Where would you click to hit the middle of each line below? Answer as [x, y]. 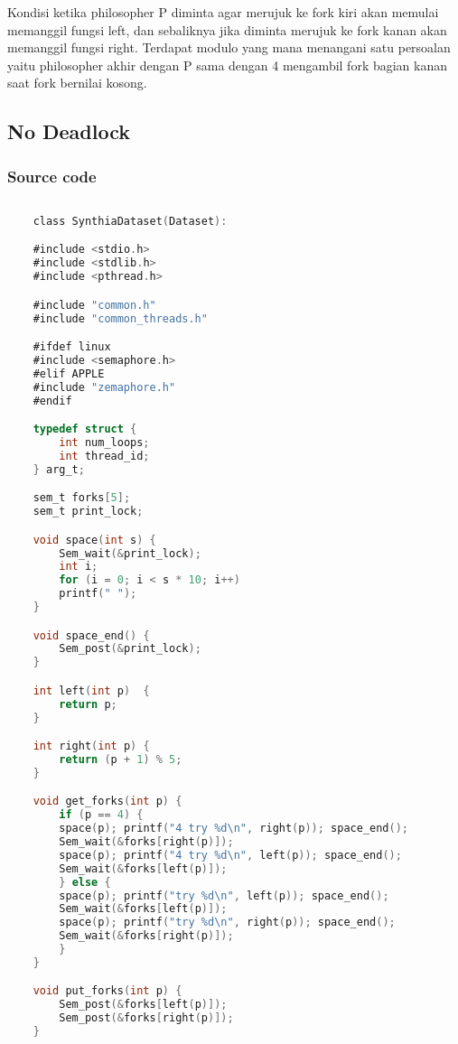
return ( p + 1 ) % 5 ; [121, 760]
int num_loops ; [104, 442]
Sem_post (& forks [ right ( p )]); [146, 1018]
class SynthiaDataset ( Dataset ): [130, 221]
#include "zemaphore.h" [104, 387]
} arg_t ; [59, 469]
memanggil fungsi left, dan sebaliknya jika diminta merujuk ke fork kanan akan [227, 29]
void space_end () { [91, 635]
